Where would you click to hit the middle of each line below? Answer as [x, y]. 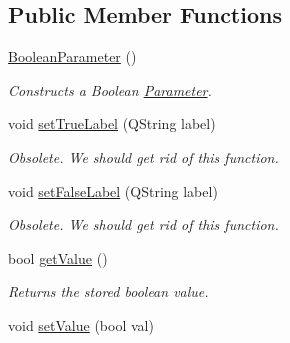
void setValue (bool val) [81, 324]
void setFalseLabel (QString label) [113, 190]
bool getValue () [58, 257]
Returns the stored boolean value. [108, 291]
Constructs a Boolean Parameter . [110, 89]
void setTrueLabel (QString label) [112, 123]
